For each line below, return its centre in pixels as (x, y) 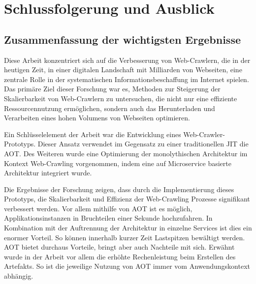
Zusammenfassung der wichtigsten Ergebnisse (123, 39)
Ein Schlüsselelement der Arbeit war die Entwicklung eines (93, 134)
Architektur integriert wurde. (48, 173)
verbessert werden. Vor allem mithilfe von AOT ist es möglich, (98, 208)
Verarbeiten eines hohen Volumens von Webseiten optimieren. (97, 118)
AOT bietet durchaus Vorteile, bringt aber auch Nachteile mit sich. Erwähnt (119, 247)
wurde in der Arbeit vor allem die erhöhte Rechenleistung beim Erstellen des (120, 256)
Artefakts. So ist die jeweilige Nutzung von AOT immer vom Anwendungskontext (127, 266)
